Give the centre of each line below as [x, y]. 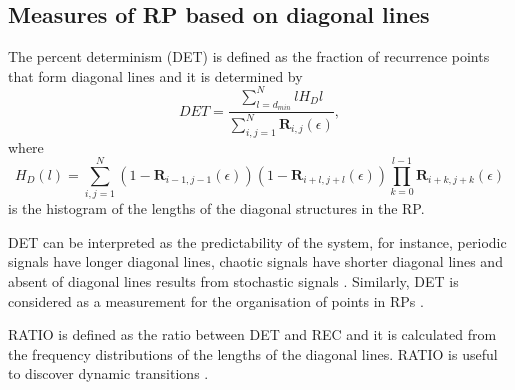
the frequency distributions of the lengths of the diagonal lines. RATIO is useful [253, 353]
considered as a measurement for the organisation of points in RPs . [216, 300]
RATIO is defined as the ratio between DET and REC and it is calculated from [252, 334]
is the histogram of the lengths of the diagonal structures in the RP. [216, 208]
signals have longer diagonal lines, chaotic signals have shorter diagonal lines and [255, 261]
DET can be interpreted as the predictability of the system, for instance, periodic [257, 241]
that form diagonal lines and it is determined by [155, 75]
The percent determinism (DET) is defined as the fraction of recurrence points [249, 56]
